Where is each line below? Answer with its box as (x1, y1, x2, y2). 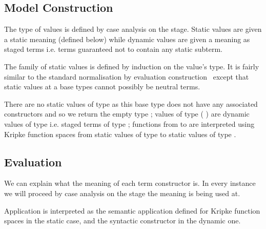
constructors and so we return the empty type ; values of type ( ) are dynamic (4, 108, 250, 119)
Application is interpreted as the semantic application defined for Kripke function (4, 205, 260, 216)
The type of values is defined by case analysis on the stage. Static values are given (4, 24, 262, 34)
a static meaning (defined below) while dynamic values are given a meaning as (4, 33, 250, 44)
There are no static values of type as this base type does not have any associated (4, 98, 258, 109)
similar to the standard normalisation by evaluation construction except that (4, 71, 249, 82)
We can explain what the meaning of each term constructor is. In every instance (4, 178, 256, 188)
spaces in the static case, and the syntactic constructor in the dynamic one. (4, 215, 241, 226)
